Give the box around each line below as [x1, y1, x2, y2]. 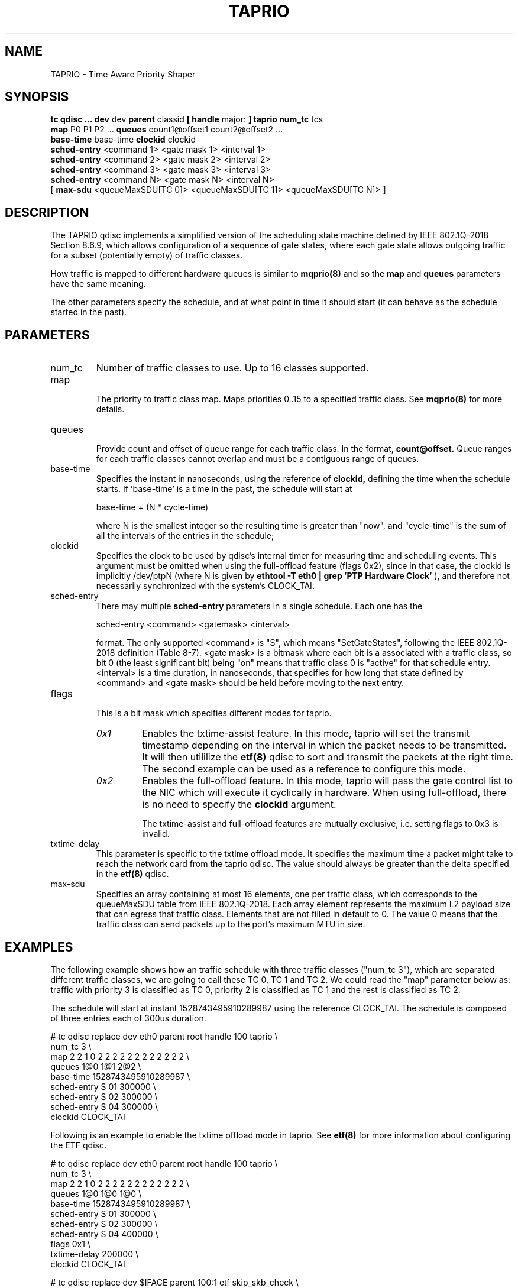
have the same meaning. [50, 279, 146, 289]
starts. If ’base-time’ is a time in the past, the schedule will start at [96, 484, 352, 494]
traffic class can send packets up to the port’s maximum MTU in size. [96, 919, 365, 930]
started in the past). [50, 307, 127, 318]
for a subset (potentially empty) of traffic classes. [50, 250, 243, 261]
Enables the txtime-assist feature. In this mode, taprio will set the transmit [142, 727, 470, 740]
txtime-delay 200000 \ [50, 1248, 138, 1259]
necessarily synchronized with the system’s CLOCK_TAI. [96, 581, 315, 591]
